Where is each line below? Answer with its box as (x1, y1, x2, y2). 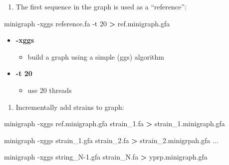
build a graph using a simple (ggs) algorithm (27, 51, 164, 62)
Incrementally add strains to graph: (15, 101, 124, 112)
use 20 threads (27, 84, 72, 95)
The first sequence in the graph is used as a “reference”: (15, 1, 187, 11)
